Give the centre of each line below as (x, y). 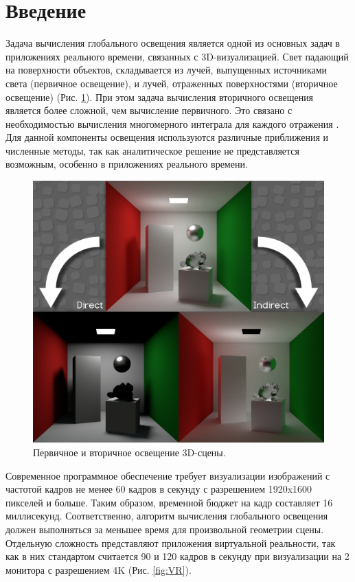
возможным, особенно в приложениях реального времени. (127, 164)
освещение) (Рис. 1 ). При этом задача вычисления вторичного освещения (160, 97)
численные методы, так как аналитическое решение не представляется (153, 150)
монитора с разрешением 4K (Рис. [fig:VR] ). (99, 569)
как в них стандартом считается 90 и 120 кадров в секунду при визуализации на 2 (177, 556)
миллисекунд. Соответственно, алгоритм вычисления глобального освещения (167, 516)
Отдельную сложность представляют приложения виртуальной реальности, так (171, 542)
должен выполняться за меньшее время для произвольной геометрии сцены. (165, 529)
